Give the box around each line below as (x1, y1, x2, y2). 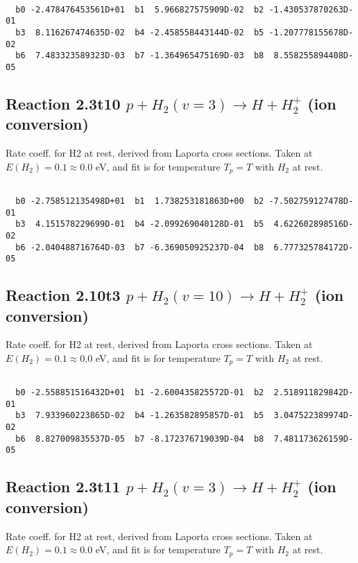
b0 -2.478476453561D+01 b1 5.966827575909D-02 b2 (15, 4, 264, 15)
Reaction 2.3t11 (6, 476, 121, 497)
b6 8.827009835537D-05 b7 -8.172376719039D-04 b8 (15, 433, 264, 444)
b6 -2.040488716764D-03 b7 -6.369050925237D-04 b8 (15, 242, 264, 252)
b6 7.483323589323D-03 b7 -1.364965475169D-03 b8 (15, 51, 264, 61)
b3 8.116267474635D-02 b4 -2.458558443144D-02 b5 (15, 27, 264, 37)
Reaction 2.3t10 (6, 92, 121, 114)
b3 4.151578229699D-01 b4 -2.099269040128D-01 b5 (15, 219, 264, 229)
